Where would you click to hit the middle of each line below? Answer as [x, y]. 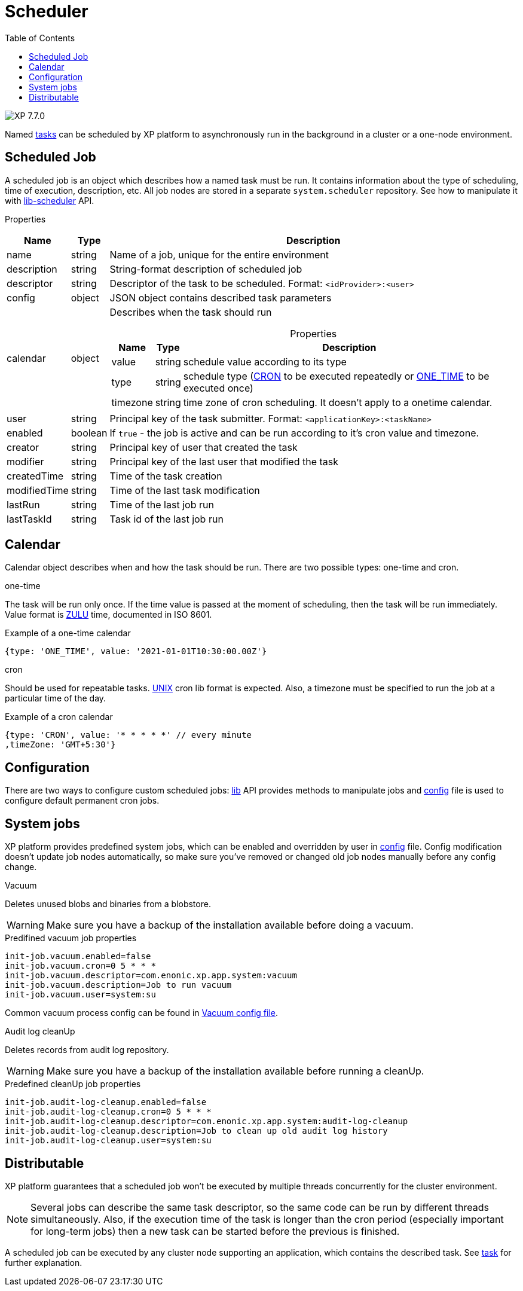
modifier [25, 461]
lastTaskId [29, 519]
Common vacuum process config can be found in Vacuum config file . [142, 1013]
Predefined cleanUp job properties [73, 1084]
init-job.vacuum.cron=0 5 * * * [80, 966]
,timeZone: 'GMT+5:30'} [60, 745]
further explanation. [44, 1262]
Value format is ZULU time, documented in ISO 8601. [108, 615]
